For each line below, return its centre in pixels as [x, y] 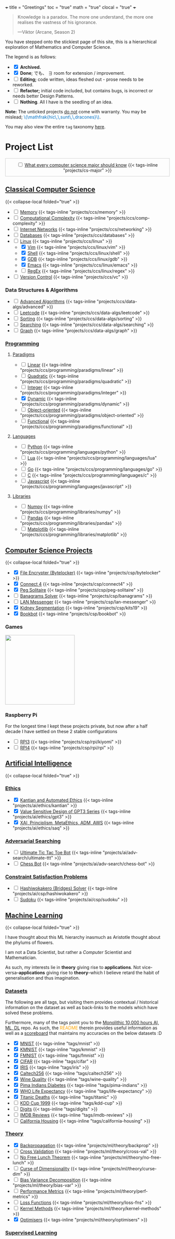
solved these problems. [29, 1013]
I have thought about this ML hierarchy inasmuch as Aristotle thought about [83, 937]
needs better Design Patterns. [43, 96]
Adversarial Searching [33, 841]
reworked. [23, 85]
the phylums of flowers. [29, 942]
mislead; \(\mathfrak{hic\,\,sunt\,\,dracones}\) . [53, 117]
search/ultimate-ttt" [33, 858]
